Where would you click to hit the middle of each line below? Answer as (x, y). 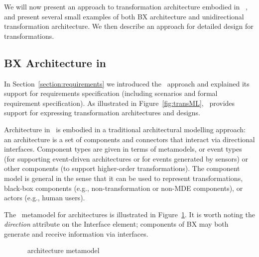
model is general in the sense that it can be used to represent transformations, (124, 178)
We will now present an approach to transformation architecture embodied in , (126, 6)
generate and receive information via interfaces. (76, 233)
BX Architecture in (55, 62)
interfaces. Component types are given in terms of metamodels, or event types (123, 149)
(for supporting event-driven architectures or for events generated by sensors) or (126, 158)
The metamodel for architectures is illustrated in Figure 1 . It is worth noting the (129, 214)
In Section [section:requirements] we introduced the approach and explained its (127, 83)
